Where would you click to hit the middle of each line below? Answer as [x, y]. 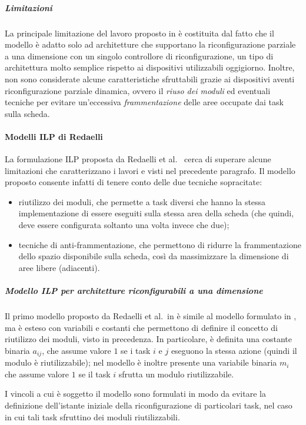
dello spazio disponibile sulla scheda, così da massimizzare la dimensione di [154, 256]
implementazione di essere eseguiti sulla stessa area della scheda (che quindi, [156, 213]
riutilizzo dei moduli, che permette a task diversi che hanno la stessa [142, 201]
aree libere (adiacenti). [59, 267]
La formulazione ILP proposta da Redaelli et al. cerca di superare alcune [138, 159]
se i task [136, 350]
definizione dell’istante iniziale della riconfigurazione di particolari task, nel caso [149, 405]
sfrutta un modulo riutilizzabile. [176, 374]
